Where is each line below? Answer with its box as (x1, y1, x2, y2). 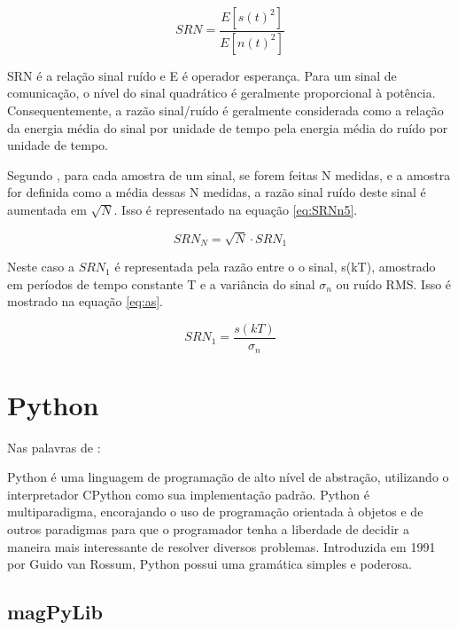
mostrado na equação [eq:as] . (7, 292, 163, 311)
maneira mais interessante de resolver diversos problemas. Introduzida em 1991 (7, 537, 436, 555)
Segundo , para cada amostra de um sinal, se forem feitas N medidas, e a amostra (7, 165, 451, 184)
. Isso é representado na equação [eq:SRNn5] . (113, 201, 358, 219)
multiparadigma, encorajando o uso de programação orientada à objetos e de (7, 502, 423, 521)
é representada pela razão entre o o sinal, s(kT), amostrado (114, 257, 436, 276)
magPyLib (7, 598, 103, 626)
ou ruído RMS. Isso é (336, 274, 452, 293)
